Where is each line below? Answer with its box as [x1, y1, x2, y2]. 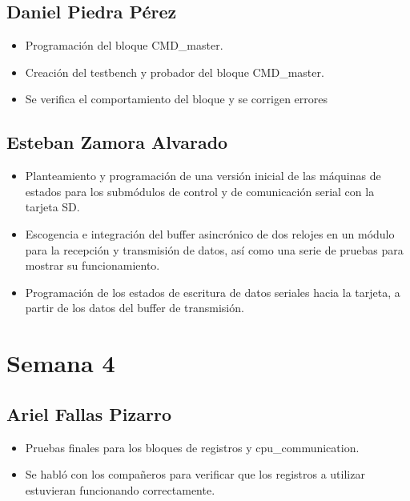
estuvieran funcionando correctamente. [25, 481, 215, 498]
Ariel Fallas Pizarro [6, 401, 172, 426]
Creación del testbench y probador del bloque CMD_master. [25, 63, 324, 80]
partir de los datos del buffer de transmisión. [25, 299, 244, 316]
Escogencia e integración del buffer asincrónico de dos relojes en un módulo [25, 225, 395, 242]
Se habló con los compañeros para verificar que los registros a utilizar [25, 466, 365, 483]
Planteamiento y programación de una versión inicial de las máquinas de [25, 167, 381, 184]
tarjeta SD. [25, 198, 80, 215]
